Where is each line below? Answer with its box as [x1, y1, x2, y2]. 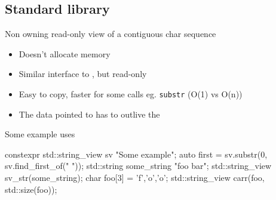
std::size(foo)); [5, 183, 57, 195]
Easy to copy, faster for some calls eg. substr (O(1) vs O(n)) [19, 87, 243, 100]
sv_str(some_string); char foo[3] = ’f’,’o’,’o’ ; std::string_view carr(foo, [5, 171, 265, 184]
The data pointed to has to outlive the [19, 107, 160, 120]
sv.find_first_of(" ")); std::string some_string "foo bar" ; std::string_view [5, 159, 272, 172]
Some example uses [5, 128, 75, 140]
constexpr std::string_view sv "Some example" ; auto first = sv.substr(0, [5, 147, 268, 160]
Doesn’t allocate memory [19, 47, 111, 60]
